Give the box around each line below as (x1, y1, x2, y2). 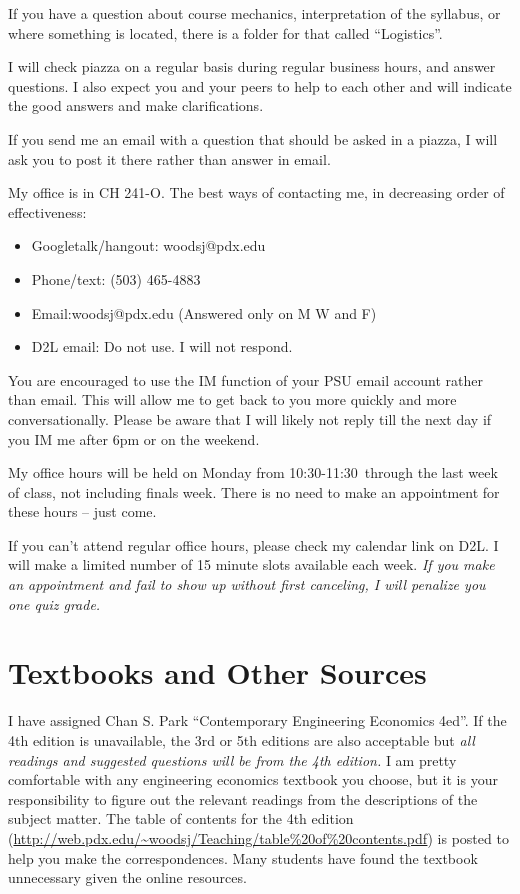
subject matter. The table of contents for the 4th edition (8, 808, 354, 829)
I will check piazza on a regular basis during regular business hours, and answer (8, 56, 496, 77)
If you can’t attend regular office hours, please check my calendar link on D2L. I (8, 534, 499, 555)
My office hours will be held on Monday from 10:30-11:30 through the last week (8, 462, 498, 483)
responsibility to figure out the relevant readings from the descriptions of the (8, 788, 478, 809)
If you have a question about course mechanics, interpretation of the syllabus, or (8, 3, 501, 23)
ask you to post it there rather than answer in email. (8, 148, 331, 169)
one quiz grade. (8, 593, 101, 614)
